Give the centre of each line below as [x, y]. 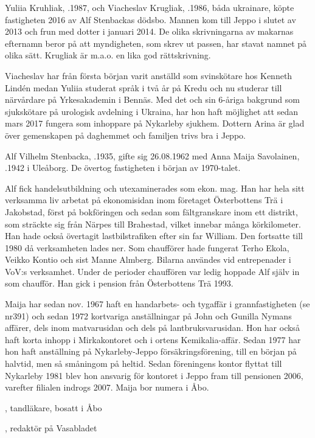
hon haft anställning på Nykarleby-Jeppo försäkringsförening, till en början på [151, 351]
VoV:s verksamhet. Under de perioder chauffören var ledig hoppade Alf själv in [152, 271]
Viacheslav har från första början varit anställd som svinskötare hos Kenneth [149, 75]
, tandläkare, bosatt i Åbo [54, 407]
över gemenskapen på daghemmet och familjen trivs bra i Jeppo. [125, 135]
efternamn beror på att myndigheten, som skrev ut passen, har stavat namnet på [156, 43]
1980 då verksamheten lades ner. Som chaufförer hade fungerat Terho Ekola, [147, 247]
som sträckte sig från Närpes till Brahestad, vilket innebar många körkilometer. [153, 224]
